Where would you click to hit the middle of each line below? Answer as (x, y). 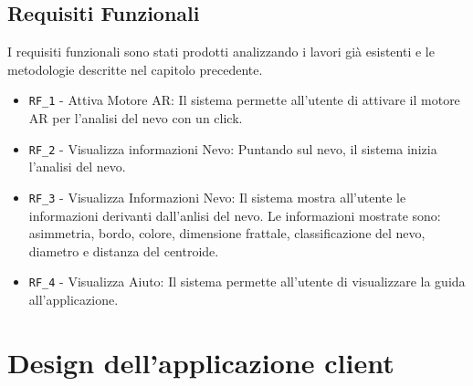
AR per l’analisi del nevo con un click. (136, 118)
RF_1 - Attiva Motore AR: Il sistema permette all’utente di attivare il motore (244, 100)
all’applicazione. (74, 299)
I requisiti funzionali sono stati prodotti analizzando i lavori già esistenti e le (221, 52)
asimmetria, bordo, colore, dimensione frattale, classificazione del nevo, (227, 233)
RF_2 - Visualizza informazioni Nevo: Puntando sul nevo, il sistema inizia (233, 148)
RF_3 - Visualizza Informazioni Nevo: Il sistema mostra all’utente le (217, 197)
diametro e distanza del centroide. (124, 250)
